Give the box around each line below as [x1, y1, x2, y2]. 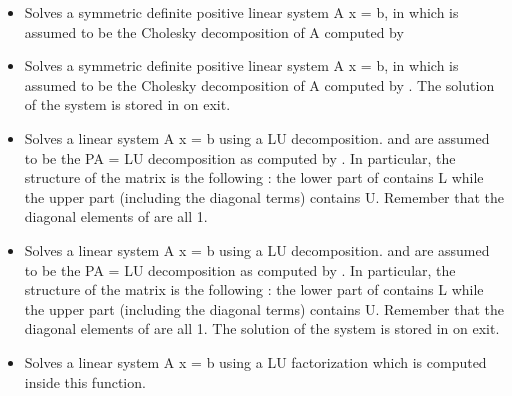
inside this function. [24, 371, 146, 392]
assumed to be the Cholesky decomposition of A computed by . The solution [24, 74, 495, 95]
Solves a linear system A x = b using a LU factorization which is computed [24, 351, 487, 372]
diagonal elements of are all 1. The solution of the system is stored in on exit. [24, 318, 500, 339]
